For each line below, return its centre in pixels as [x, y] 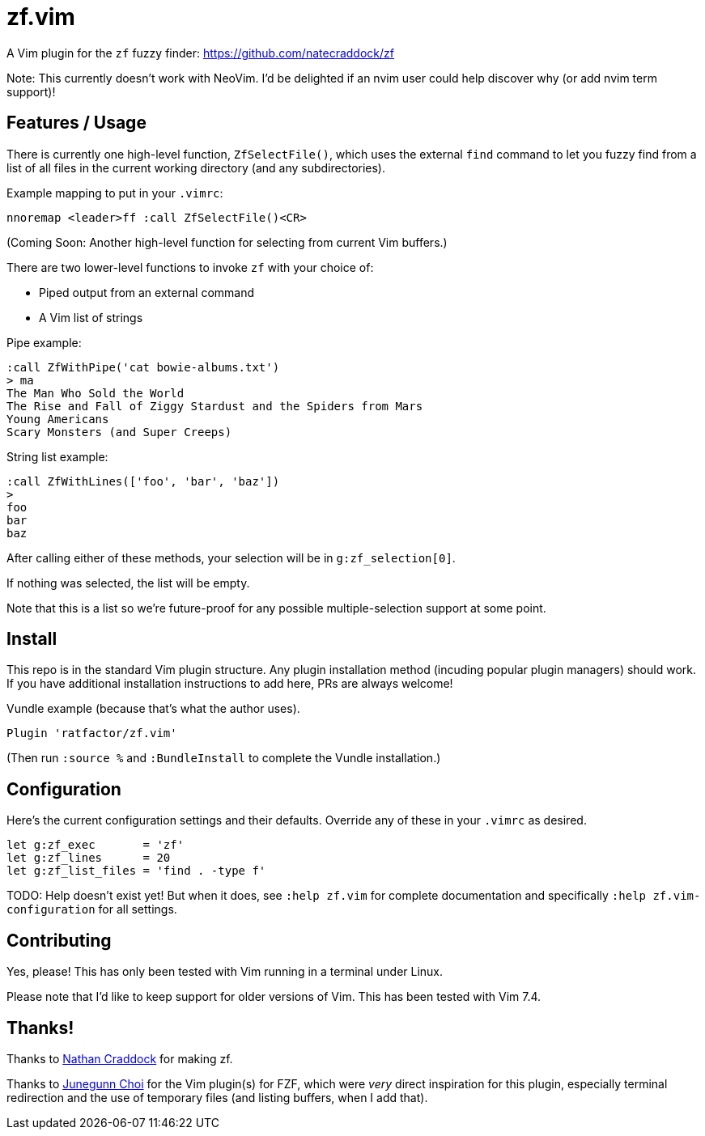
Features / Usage [76, 123]
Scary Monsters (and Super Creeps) [119, 432]
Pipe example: [44, 342]
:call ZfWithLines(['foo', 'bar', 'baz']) [143, 481]
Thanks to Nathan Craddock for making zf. [120, 1058]
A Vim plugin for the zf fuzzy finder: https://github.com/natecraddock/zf [200, 53]
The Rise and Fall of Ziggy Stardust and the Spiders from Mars [215, 406]
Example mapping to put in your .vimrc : [115, 193]
